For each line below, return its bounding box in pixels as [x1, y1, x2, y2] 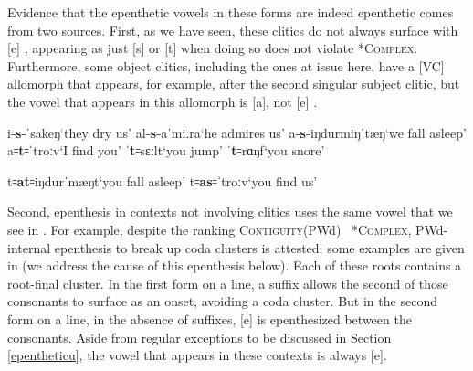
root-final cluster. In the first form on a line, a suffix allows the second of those [7, 273, 448, 292]
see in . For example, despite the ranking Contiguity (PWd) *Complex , [7, 219, 412, 238]
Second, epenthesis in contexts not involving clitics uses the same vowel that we [7, 202, 453, 221]
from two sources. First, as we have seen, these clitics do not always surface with [7, 20, 458, 39]
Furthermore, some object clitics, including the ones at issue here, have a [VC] [7, 56, 445, 75]
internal [7, 238, 51, 257]
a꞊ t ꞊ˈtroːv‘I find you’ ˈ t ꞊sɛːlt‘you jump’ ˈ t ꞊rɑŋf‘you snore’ [7, 141, 325, 160]
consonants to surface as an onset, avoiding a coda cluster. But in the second [7, 291, 437, 311]
